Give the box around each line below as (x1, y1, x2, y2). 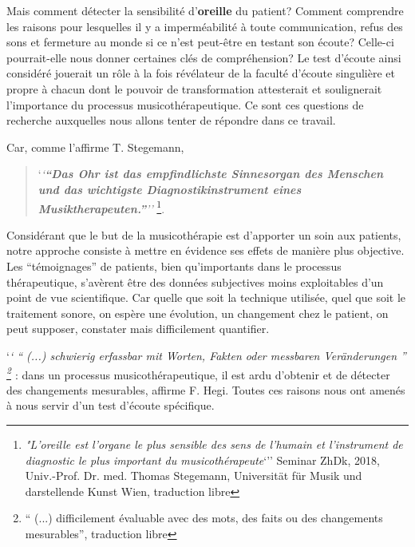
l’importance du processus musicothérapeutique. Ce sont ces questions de (6, 96, 364, 113)
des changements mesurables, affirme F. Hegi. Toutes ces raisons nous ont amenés (6, 381, 405, 398)
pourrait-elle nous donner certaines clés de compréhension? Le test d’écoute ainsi (6, 49, 401, 65)
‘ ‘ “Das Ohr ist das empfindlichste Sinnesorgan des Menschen (38, 165, 384, 182)
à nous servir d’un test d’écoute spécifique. (6, 397, 215, 414)
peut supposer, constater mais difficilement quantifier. (6, 320, 270, 337)
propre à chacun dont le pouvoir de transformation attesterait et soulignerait (6, 80, 382, 97)
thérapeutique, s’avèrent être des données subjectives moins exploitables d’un (6, 273, 384, 290)
